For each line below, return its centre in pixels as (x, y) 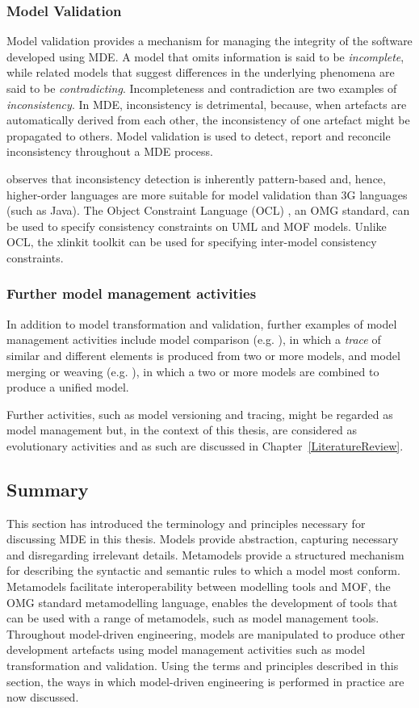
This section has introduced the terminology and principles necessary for (186, 523)
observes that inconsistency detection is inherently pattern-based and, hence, (196, 178)
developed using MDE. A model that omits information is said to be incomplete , (205, 56)
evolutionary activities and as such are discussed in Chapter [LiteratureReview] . (205, 445)
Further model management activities (132, 293)
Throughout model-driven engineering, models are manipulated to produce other (206, 633)
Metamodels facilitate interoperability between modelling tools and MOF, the (199, 587)
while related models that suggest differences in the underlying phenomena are (201, 72)
